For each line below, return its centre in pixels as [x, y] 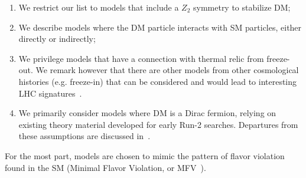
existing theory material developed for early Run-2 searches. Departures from [158, 124]
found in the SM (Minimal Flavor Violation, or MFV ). [105, 167]
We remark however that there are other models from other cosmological [167, 70]
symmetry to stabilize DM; [242, 7]
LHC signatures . [50, 93]
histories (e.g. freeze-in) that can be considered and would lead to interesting [158, 81]
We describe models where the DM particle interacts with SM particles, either [160, 27]
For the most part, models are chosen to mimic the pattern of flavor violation [145, 155]
